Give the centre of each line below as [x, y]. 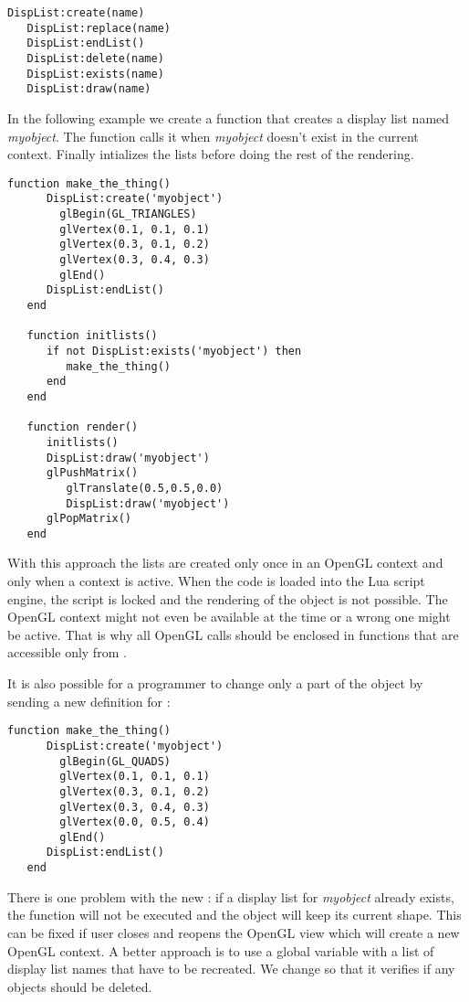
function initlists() [92, 336]
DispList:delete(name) [95, 58]
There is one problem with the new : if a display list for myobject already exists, [231, 896]
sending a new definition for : [89, 701]
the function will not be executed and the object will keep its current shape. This [234, 915]
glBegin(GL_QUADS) [115, 761]
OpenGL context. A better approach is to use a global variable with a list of [221, 950]
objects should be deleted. [80, 986]
